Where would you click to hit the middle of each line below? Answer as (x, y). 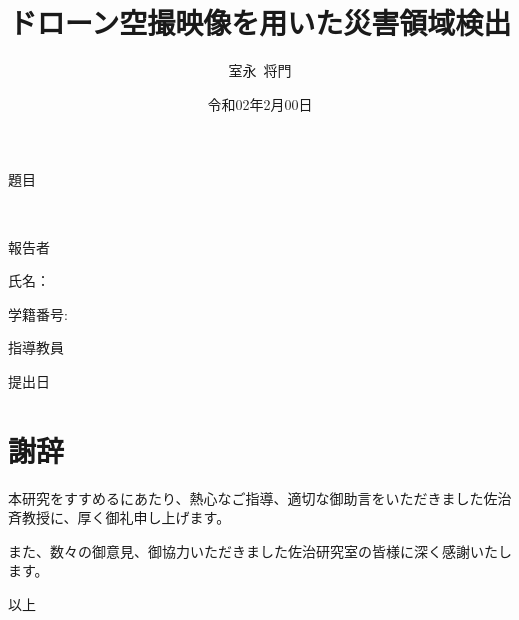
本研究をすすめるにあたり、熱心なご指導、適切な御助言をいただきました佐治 (260, 497)
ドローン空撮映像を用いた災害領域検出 (260, 22)
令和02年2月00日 (260, 103)
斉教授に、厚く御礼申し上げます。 (119, 517)
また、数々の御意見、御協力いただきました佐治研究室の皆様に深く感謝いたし (260, 550)
